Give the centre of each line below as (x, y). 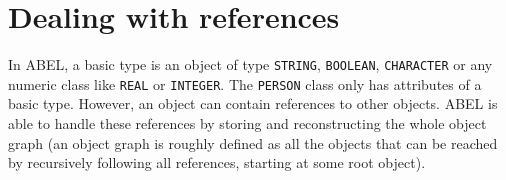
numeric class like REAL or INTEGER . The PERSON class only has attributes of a (245, 83)
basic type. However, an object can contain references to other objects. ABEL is (253, 103)
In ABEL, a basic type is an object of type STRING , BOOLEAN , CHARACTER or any (250, 64)
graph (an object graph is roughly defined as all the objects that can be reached (253, 142)
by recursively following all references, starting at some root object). (217, 162)
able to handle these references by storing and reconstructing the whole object (247, 123)
